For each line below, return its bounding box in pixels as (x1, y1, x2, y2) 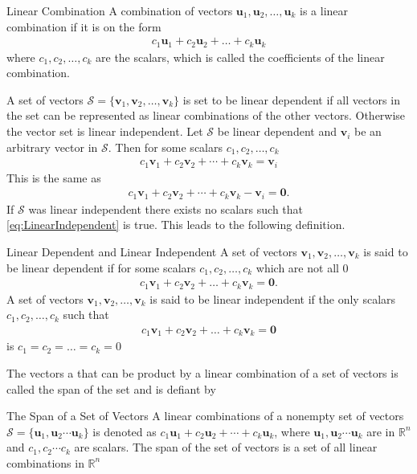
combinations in (6, 454, 84, 471)
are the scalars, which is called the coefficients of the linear (96, 48, 385, 65)
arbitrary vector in (6, 138, 98, 155)
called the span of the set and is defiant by (6, 380, 216, 397)
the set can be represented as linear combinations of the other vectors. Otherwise (6, 107, 406, 124)
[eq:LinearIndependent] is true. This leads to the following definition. (6, 216, 345, 233)
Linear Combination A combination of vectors (6, 2, 233, 18)
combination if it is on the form (6, 18, 161, 35)
